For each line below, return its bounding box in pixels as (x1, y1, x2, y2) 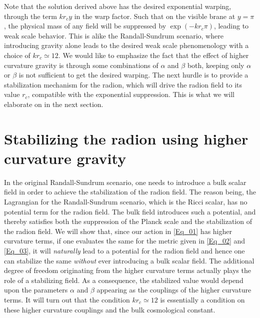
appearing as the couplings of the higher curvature (96, 284, 251, 295)
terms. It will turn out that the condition (4, 294, 130, 304)
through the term (4, 10, 57, 21)
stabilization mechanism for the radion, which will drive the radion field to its (4, 79, 242, 89)
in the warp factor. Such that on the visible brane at (74, 10, 235, 21)
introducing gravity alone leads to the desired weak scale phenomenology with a (4, 40, 249, 50)
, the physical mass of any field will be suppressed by (4, 20, 166, 31)
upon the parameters (4, 284, 68, 295)
